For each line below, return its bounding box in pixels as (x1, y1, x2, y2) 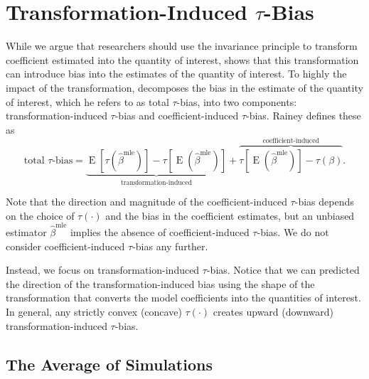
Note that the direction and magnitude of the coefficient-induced (6, 194, 287, 209)
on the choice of (6, 208, 75, 223)
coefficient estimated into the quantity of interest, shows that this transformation (6, 52, 359, 67)
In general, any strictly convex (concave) (6, 304, 182, 319)
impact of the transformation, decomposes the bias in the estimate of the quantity (6, 80, 363, 95)
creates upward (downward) (213, 304, 334, 319)
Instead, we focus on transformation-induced (6, 262, 200, 277)
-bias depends (294, 194, 354, 209)
